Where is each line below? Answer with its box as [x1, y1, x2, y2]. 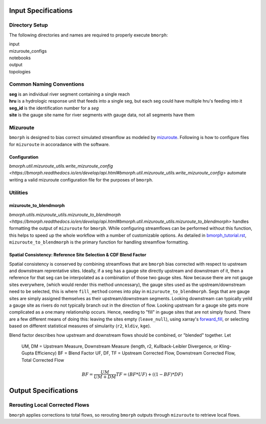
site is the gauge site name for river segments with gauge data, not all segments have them [9, 112, 195, 118]
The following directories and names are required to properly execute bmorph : [9, 32, 168, 38]
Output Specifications [9, 387, 78, 395]
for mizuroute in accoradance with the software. [9, 141, 110, 147]
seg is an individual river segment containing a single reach [9, 91, 130, 97]
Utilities [9, 189, 28, 196]
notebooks [9, 55, 31, 61]
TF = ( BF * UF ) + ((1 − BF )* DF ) [116, 371, 183, 377]
